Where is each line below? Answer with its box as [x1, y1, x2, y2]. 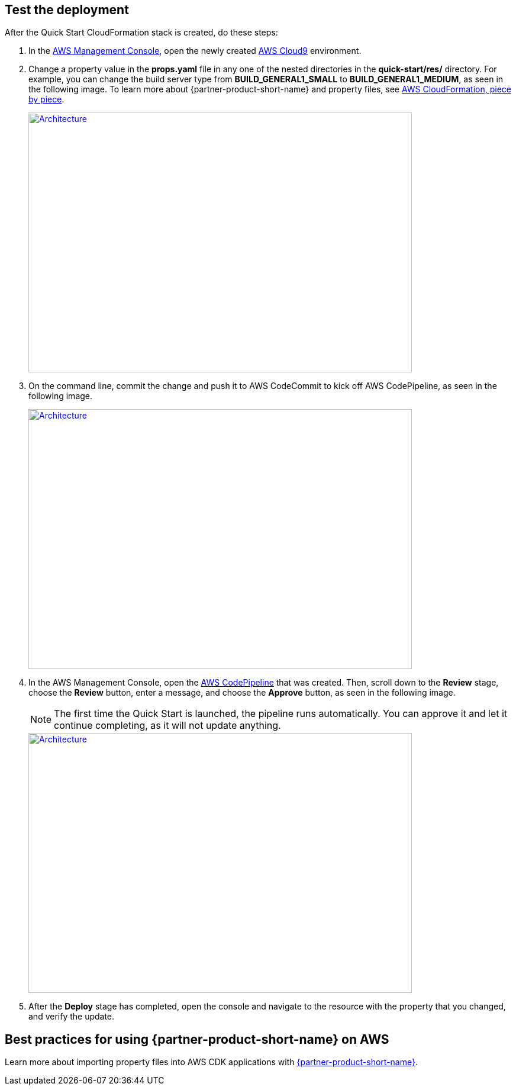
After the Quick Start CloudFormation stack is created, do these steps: [5, 27, 278, 38]
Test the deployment [5, 2, 129, 17]
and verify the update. [28, 1011, 115, 1022]
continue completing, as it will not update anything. [54, 719, 281, 732]
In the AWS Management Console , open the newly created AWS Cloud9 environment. [28, 46, 362, 56]
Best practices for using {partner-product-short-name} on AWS [5, 1031, 389, 1047]
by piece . [28, 94, 64, 105]
